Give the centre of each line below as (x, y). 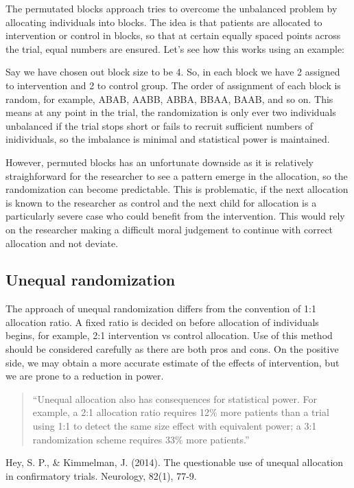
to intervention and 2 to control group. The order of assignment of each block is (173, 85)
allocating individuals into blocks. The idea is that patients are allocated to (164, 22)
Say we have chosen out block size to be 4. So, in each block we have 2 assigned (173, 72)
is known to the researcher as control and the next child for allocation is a (161, 202)
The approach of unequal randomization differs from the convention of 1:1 (161, 309)
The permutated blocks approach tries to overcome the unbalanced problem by (172, 8)
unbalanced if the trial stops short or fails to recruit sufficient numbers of (159, 125)
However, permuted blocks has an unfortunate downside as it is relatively (160, 162)
